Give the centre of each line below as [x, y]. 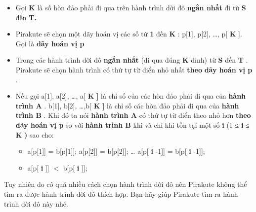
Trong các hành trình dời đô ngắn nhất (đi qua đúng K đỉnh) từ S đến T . [132, 60]
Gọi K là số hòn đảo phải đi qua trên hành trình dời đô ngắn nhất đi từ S [131, 7]
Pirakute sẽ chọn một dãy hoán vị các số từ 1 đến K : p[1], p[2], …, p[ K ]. [129, 34]
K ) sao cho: [35, 134]
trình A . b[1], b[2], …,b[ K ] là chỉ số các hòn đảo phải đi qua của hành [127, 105]
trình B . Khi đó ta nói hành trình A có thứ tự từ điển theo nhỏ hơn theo [133, 115]
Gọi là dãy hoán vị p [50, 43]
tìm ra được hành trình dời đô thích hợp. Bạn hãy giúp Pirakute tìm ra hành [121, 194]
